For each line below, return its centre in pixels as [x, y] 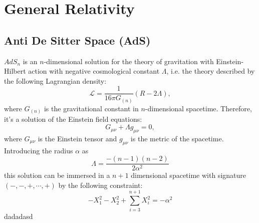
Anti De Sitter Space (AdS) [77, 40]
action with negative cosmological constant [94, 71]
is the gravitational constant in [91, 108]
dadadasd [19, 216]
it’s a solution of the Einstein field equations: [73, 119]
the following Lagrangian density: [55, 80]
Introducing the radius [39, 150]
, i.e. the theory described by [211, 71]
